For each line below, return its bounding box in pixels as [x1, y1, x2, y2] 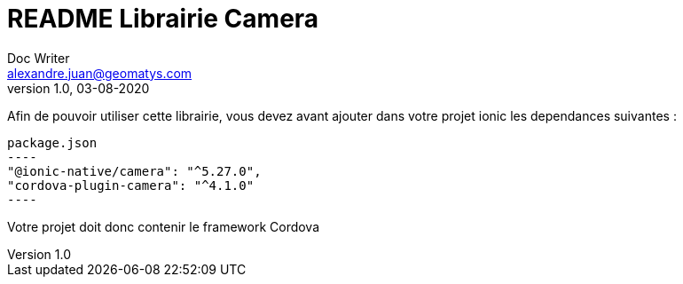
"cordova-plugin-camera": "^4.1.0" [7, 177, 255, 193]
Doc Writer [7, 50, 70, 66]
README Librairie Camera [7, 4, 319, 34]
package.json [7, 135, 98, 150]
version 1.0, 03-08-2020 [7, 80, 150, 96]
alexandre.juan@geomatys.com [7, 65, 192, 81]
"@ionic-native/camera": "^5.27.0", [7, 163, 262, 178]
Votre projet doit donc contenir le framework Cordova [7, 218, 320, 234]
